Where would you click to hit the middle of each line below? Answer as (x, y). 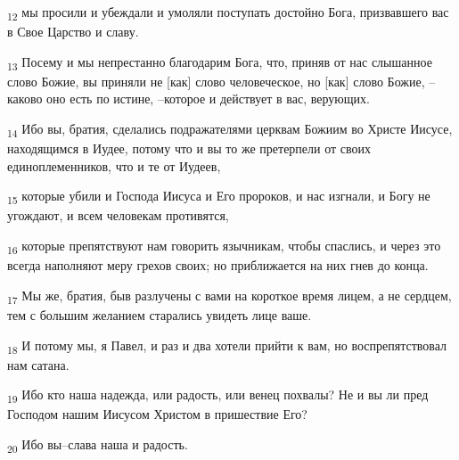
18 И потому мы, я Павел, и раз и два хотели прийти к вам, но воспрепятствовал (227, 346)
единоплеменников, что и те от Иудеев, (114, 165)
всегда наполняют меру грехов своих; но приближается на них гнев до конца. (218, 265)
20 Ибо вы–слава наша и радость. (98, 445)
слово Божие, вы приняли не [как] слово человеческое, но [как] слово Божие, (216, 81)
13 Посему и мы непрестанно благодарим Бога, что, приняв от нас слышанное (220, 62)
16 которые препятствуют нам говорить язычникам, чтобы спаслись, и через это (224, 246)
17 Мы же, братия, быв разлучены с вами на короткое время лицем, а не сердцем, (229, 296)
